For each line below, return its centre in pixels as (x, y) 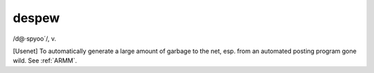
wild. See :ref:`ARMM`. (45, 61)
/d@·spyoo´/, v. (35, 39)
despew (36, 18)
